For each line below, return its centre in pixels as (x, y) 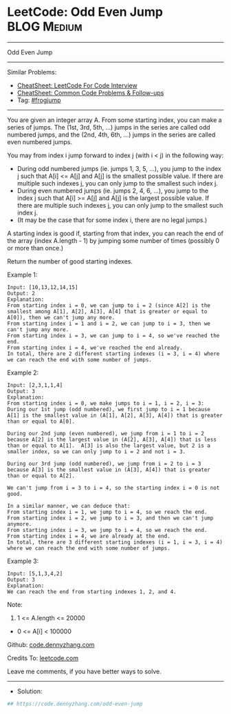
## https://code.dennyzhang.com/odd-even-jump (75, 704)
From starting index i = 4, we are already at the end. (89, 536)
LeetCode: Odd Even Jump (85, 12)
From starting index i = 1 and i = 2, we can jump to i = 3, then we (109, 324)
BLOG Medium (45, 27)
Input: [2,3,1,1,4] (35, 385)
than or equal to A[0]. (41, 422)
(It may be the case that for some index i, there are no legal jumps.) (112, 220)
